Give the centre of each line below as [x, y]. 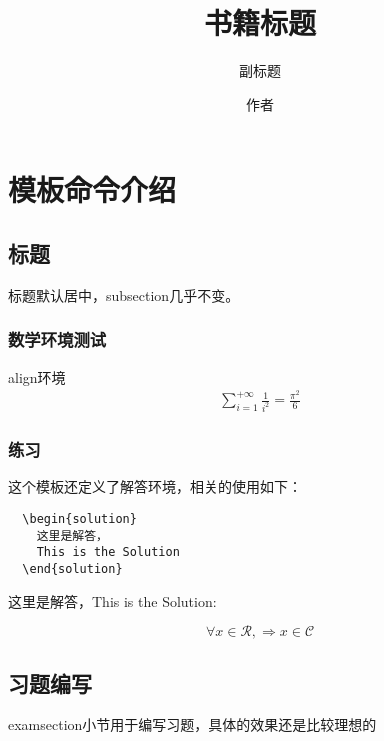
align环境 [37, 376]
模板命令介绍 [92, 189]
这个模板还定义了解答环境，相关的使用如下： [155, 486]
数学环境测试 [57, 339]
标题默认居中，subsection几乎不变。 [124, 294]
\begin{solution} [79, 518]
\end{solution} [72, 568]
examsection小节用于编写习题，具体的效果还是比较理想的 [192, 724]
